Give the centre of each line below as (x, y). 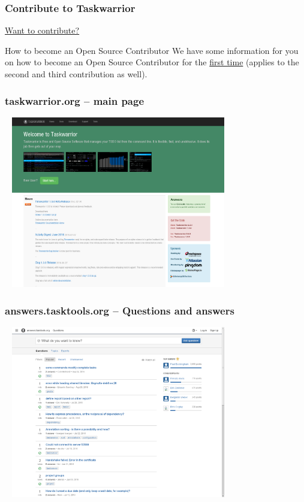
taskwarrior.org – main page (75, 100)
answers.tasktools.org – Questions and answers (120, 310)
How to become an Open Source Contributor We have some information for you (152, 50)
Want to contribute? (42, 30)
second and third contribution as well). (76, 74)
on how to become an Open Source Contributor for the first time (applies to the (152, 62)
